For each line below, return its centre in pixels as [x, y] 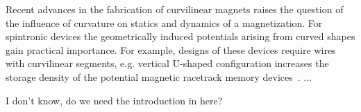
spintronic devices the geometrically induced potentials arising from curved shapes [180, 36]
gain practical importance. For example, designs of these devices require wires [171, 49]
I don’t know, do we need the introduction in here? [114, 100]
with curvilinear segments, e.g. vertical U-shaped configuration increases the [167, 63]
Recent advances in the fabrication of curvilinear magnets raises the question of [175, 9]
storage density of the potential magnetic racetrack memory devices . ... [159, 76]
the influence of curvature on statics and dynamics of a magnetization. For [164, 22]
